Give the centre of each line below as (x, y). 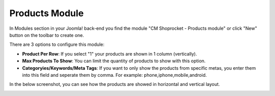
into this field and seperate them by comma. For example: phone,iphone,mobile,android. (115, 75)
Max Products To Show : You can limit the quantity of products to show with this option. (114, 61)
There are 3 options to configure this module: (57, 44)
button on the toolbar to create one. (47, 35)
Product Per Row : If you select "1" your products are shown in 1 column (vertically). (109, 54)
